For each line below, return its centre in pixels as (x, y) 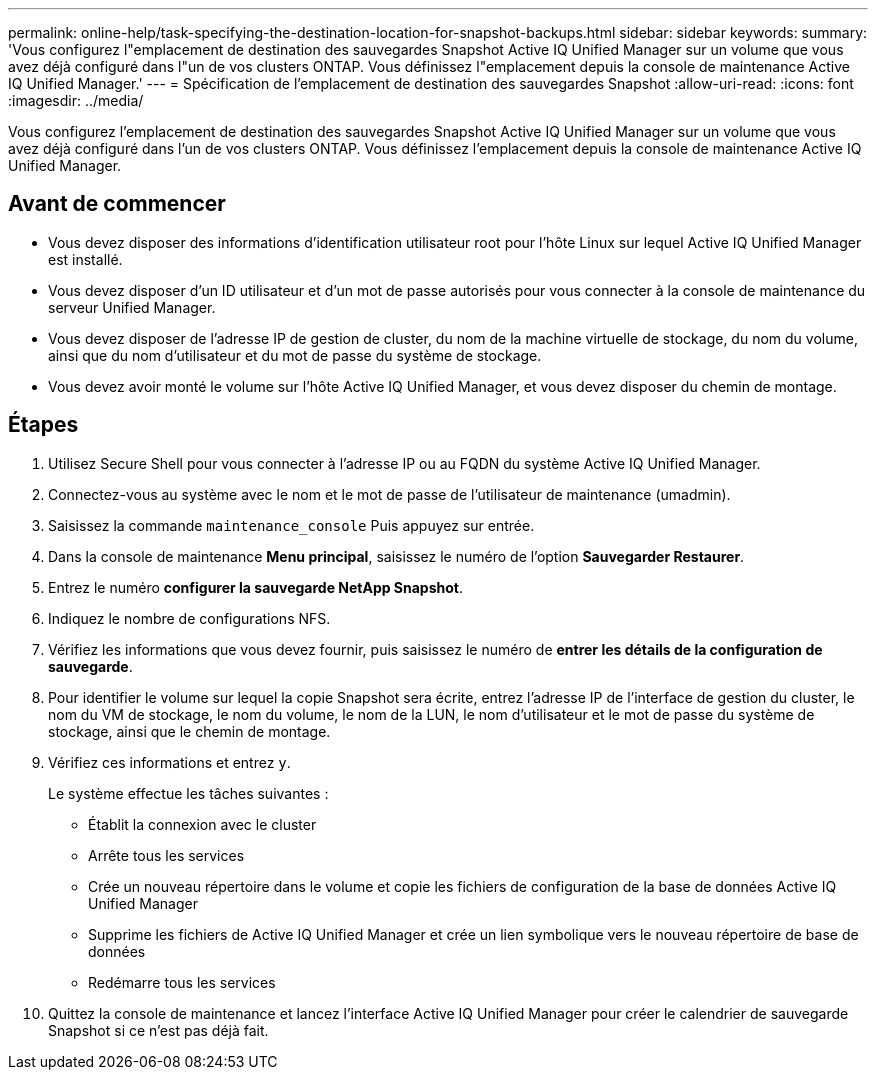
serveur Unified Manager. (132, 307)
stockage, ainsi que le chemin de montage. (189, 731)
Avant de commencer (117, 204)
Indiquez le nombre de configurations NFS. (189, 618)
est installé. (85, 259)
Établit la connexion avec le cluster (202, 824)
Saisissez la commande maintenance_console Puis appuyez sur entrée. (291, 525)
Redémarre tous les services (182, 982)
